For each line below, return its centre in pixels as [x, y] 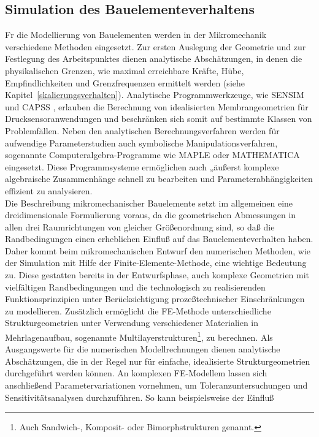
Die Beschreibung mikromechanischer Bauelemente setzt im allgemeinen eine [149, 203]
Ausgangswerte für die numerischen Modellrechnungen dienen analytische [143, 349]
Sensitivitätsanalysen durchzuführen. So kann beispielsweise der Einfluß [140, 397]
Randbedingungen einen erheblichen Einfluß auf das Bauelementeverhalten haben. [159, 239]
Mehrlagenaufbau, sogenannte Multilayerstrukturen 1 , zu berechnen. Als [139, 336]
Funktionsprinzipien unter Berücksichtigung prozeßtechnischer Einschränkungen [155, 299]
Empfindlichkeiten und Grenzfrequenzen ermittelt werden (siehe [125, 82]
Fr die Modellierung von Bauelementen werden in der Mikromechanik [136, 35]
